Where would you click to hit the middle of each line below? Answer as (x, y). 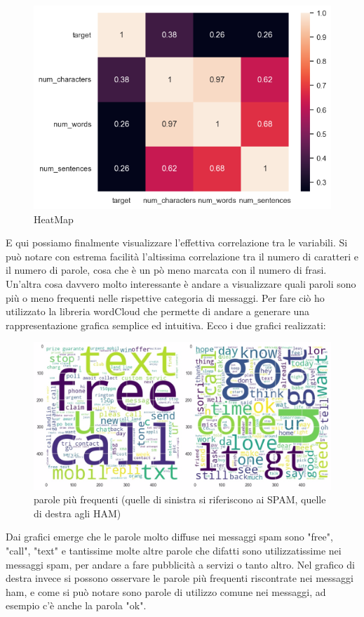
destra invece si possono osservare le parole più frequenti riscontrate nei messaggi (180, 578)
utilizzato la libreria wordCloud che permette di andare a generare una (158, 311)
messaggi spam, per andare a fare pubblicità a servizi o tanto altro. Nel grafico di (180, 564)
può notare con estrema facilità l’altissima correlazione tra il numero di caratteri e (182, 256)
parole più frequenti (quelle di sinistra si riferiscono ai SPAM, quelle (180, 499)
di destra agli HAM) (77, 513)
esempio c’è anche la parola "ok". (76, 605)
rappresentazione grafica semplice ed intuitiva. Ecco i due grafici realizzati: (166, 325)
